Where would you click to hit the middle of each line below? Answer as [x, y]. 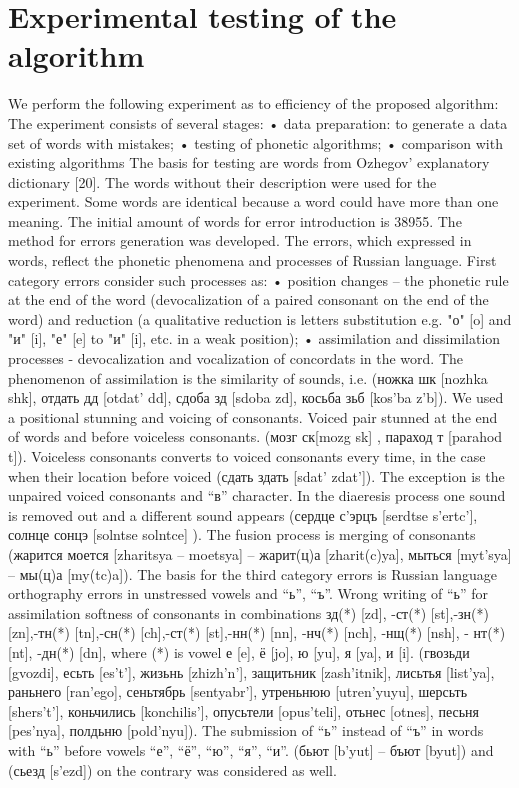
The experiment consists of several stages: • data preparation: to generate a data [258, 122]
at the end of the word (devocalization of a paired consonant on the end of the [248, 299]
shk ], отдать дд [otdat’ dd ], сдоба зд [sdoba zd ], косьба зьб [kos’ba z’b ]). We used [256, 397]
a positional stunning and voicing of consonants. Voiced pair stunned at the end [253, 416]
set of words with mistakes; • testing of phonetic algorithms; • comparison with [255, 142]
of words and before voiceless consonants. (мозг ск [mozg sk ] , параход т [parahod [255, 436]
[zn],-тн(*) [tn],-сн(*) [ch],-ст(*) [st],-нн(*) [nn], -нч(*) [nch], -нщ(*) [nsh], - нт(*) [257, 632]
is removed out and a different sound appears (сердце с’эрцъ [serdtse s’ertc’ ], [243, 514]
